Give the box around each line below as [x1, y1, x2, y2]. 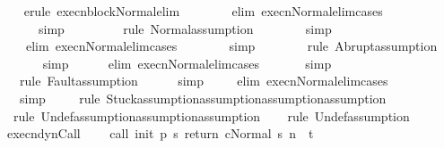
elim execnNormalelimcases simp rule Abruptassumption [25, 37, 438, 55]
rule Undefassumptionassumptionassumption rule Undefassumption [13, 106, 410, 125]
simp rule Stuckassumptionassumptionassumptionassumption [19, 88, 387, 107]
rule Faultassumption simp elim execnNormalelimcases [19, 71, 388, 90]
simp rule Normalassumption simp [38, 19, 332, 37]
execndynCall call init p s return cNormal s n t [6, 124, 314, 143]
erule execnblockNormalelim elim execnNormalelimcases [23, 2, 383, 20]
